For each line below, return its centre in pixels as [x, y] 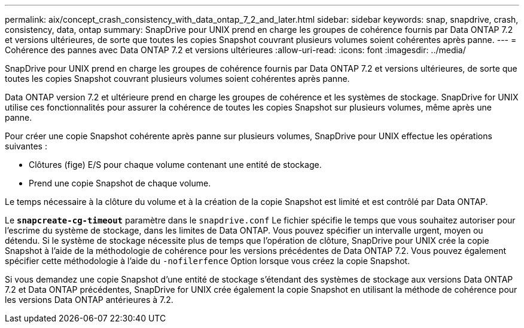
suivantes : [26, 146]
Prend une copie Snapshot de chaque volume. [120, 183]
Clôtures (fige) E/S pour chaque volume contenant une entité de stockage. [175, 165]
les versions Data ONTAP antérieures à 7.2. [89, 300]
